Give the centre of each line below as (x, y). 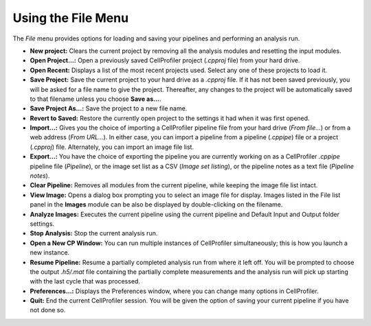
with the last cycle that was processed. (85, 281)
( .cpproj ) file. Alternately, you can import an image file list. (112, 147)
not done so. (48, 310)
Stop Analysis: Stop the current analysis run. (94, 233)
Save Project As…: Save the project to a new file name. (109, 108)
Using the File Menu (71, 18)
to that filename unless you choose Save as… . (95, 99)
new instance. (50, 253)
